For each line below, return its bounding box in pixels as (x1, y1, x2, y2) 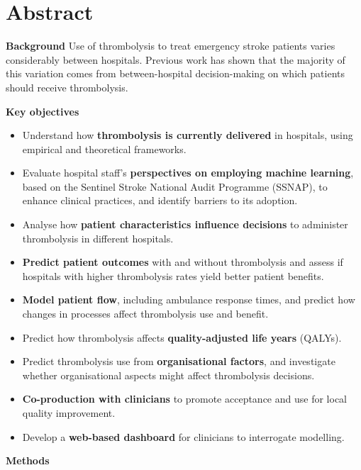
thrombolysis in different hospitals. (22, 230, 174, 245)
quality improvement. (22, 405, 116, 420)
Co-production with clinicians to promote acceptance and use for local (22, 391, 347, 406)
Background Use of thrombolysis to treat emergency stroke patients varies (6, 38, 335, 53)
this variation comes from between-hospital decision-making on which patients (6, 66, 345, 81)
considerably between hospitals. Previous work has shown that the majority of (6, 52, 345, 67)
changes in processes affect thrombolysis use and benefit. (22, 306, 269, 321)
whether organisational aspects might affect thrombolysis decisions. (22, 367, 315, 382)
